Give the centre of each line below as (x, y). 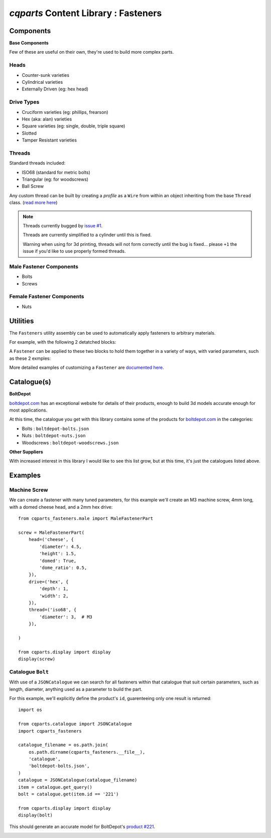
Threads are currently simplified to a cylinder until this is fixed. (87, 235)
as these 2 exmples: (30, 358)
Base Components (29, 43)
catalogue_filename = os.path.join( (63, 745)
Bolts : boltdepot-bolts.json (55, 429)
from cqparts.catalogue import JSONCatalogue (75, 724)
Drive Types (24, 102)
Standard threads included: (37, 163)
